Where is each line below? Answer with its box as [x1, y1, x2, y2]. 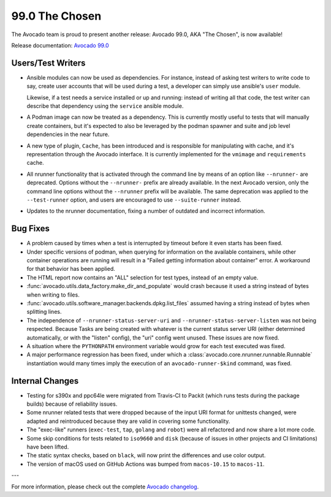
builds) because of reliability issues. [26, 400, 118, 408]
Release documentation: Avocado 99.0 [11, 42, 110, 49]
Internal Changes [11, 376, 79, 386]
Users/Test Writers [11, 58, 86, 68]
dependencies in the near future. [26, 131, 110, 138]
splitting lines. [26, 308, 62, 316]
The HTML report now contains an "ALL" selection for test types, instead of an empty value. [26, 273, 259, 281]
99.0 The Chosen [11, 9, 102, 23]
